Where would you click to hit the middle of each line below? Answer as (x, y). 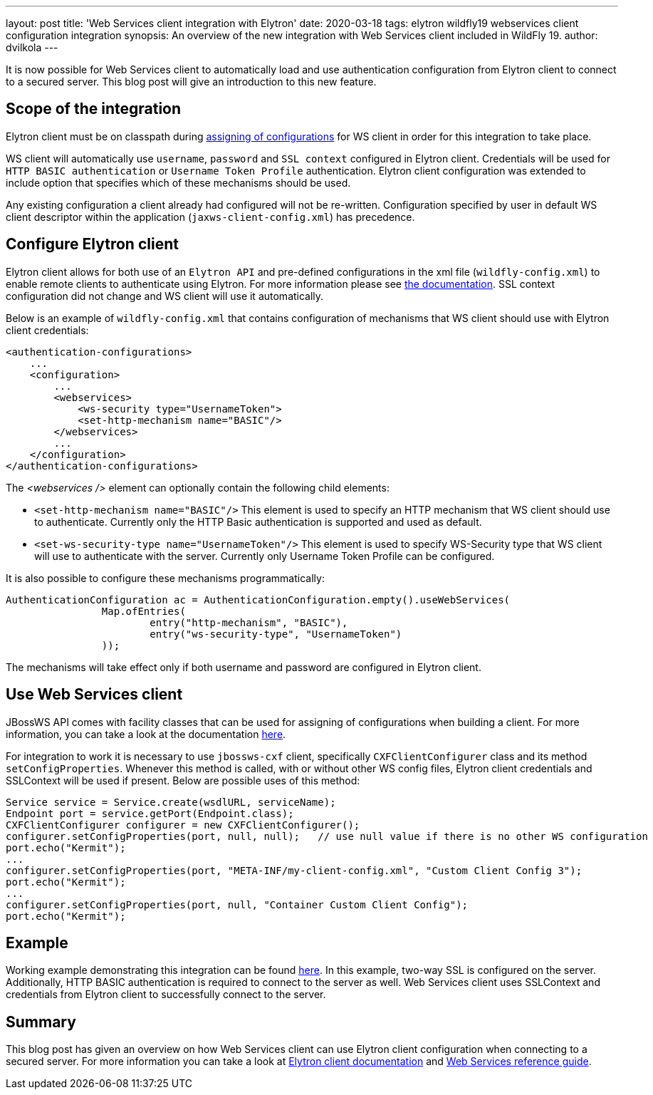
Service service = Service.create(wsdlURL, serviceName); (171, 802)
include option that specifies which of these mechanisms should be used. (178, 182)
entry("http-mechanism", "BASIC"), (249, 622)
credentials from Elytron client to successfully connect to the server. (166, 995)
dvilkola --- (32, 47)
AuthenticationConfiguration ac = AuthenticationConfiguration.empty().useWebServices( (258, 600)
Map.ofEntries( (143, 611)
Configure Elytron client (92, 244)
